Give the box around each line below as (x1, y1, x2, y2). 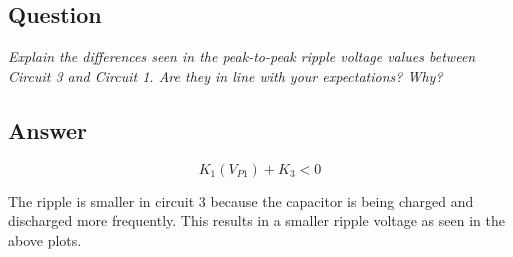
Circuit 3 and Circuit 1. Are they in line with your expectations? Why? (8, 65, 443, 86)
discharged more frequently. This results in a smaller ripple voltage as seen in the (8, 210, 505, 231)
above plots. (8, 229, 82, 250)
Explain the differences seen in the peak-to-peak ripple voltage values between (8, 46, 476, 67)
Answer (8, 114, 88, 145)
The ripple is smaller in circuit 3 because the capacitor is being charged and (8, 190, 474, 211)
